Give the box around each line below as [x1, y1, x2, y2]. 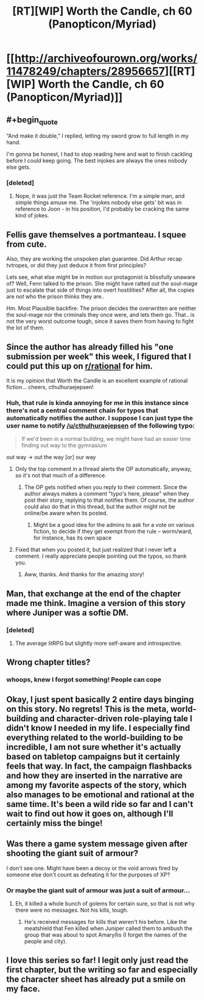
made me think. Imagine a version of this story [6, 598, 186, 608]
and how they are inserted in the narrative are [6, 770, 183, 781]
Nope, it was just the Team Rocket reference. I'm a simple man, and [15, 192, 185, 200]
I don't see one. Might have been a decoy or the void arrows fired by [6, 864, 178, 871]
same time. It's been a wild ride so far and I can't [6, 799, 194, 809]
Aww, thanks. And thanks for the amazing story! [24, 571, 144, 578]
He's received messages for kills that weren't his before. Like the [24, 918, 187, 925]
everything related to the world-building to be [6, 732, 183, 742]
